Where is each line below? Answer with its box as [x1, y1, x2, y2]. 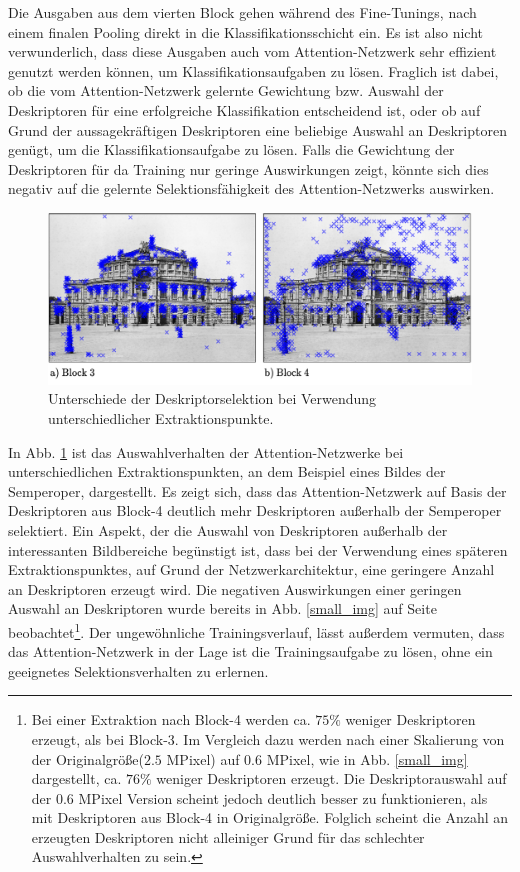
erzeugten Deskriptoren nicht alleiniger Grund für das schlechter [31, 826, 425, 847]
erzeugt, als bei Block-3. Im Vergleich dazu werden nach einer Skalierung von [31, 728, 505, 749]
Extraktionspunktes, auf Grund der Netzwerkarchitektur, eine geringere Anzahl [8, 559, 495, 580]
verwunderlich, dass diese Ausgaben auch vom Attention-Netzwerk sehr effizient [8, 41, 497, 62]
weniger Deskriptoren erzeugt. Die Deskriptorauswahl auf [156, 768, 507, 789]
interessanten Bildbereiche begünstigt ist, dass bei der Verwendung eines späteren [8, 539, 508, 560]
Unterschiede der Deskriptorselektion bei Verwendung [48, 388, 377, 409]
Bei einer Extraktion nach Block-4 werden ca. [31, 709, 311, 730]
